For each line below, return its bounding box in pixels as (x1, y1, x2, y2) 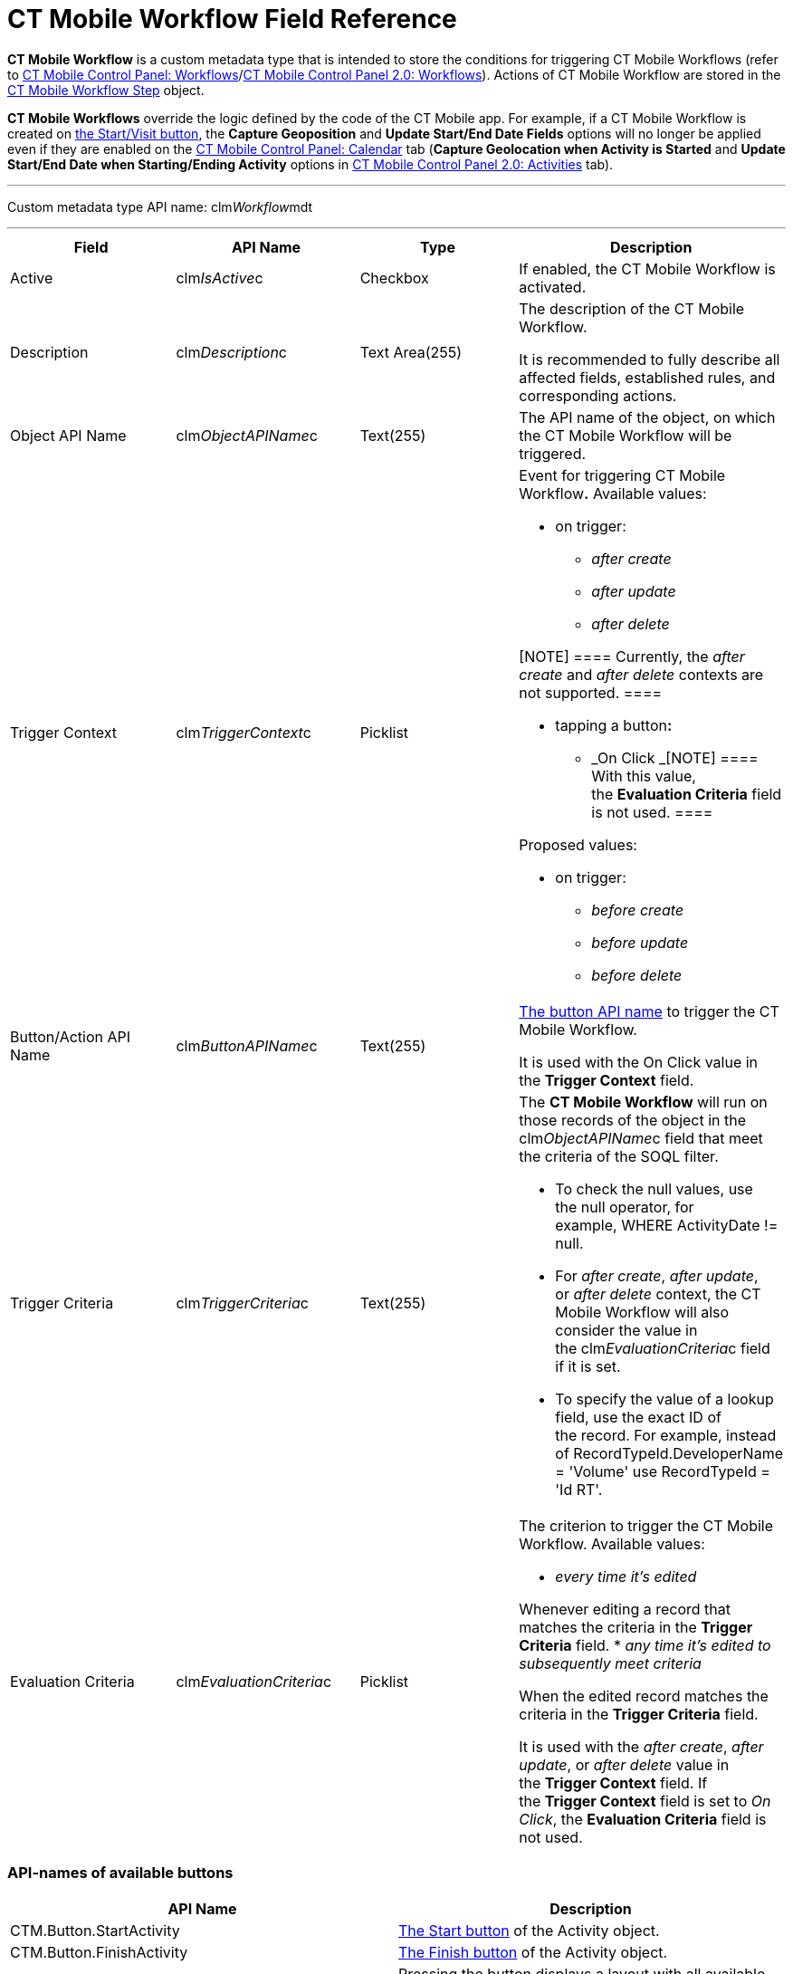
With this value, (591, 766, 696, 785)
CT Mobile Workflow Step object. (7, 81, 205, 98)
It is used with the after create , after (519, 1737, 764, 1756)
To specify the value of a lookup (555, 1389, 774, 1408)
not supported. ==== (519, 683, 663, 702)
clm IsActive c (176, 268, 263, 287)
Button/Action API (10, 1027, 131, 1046)
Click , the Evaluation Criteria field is (519, 1809, 767, 1828)
